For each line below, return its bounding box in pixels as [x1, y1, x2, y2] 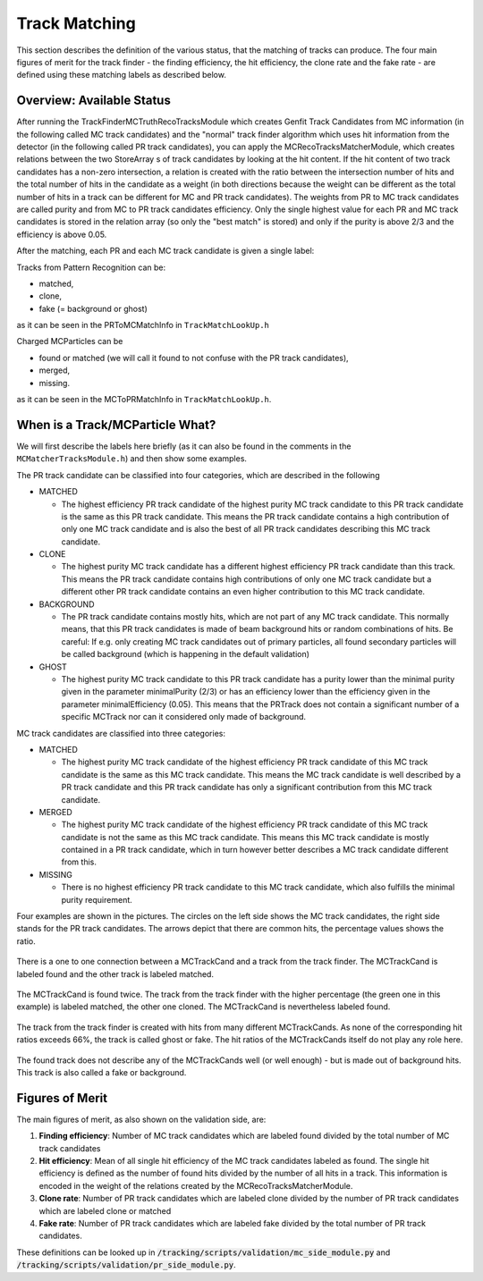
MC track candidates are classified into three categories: [16, 728, 225, 738]
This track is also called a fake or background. [16, 1066, 187, 1077]
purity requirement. [61, 894, 133, 905]
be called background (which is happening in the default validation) [61, 649, 310, 660]
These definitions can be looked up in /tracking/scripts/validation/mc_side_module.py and [16, 1247, 391, 1258]
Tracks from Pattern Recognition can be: [16, 262, 166, 273]
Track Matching [16, 13, 136, 33]
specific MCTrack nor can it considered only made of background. [61, 712, 307, 722]
